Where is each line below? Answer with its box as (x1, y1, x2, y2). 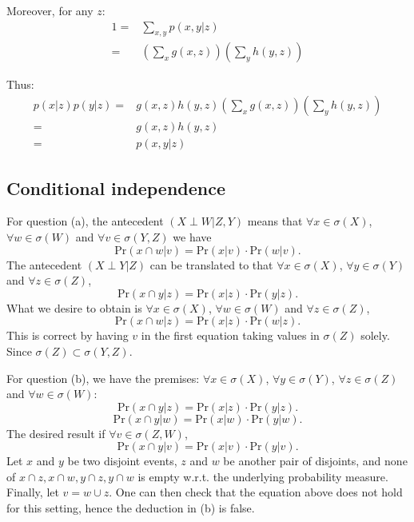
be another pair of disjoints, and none (223, 452, 408, 469)
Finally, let (6, 484, 59, 500)
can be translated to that (149, 256, 273, 273)
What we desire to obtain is (6, 299, 142, 316)
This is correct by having (6, 327, 129, 344)
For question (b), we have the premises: (6, 369, 200, 386)
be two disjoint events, (67, 452, 177, 469)
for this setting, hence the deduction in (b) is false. (6, 500, 255, 516)
